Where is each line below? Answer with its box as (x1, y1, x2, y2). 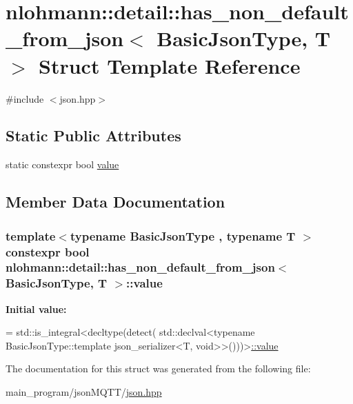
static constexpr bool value (6, 157, 119, 172)
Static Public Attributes (6, 125, 181, 146)
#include (6, 91, 44, 105)
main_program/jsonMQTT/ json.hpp (6, 385, 162, 399)
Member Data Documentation (6, 191, 225, 212)
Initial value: (6, 301, 67, 316)
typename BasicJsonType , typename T (70, 227, 296, 244)
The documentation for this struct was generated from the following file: (6, 361, 311, 376)
